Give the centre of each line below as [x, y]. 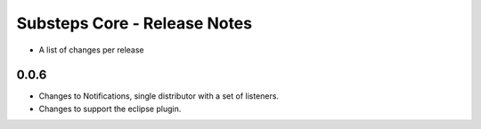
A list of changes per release [91, 50]
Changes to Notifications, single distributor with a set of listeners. [159, 96]
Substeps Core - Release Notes [135, 23]
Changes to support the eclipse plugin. [110, 109]
